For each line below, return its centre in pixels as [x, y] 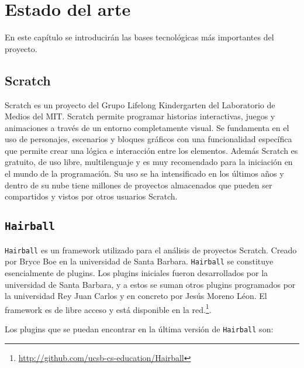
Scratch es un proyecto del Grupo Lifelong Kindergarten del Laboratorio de [140, 104]
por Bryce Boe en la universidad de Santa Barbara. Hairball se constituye [139, 261]
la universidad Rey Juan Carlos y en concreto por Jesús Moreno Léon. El [136, 296]
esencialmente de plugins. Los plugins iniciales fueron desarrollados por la [137, 272]
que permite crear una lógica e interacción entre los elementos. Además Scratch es [151, 150]
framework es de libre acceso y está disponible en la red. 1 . [108, 308]
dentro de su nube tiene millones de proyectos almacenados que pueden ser [139, 185]
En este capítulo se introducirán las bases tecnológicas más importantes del [139, 37]
